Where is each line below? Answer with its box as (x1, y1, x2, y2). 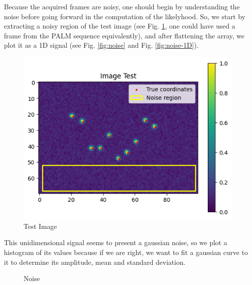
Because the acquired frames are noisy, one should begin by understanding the (4, 1, 240, 11)
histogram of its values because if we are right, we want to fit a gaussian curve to (4, 247, 248, 257)
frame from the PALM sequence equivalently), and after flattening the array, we (4, 30, 245, 40)
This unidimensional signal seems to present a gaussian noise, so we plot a (4, 237, 227, 248)
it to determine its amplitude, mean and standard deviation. (4, 256, 186, 267)
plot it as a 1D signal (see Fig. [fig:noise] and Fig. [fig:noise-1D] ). (4, 40, 199, 50)
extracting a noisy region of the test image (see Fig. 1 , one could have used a (4, 21, 235, 31)
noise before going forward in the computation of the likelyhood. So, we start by (4, 11, 246, 21)
